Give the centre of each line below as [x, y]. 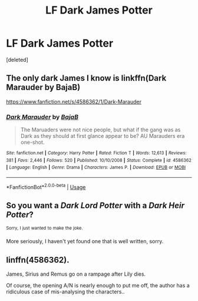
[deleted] [17, 59]
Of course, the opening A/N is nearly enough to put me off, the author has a [98, 285]
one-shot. [32, 143]
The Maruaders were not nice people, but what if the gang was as [100, 130]
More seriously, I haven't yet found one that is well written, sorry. [85, 242]
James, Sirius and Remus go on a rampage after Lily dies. [76, 274]
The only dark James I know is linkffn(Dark [86, 78]
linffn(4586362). [38, 260]
